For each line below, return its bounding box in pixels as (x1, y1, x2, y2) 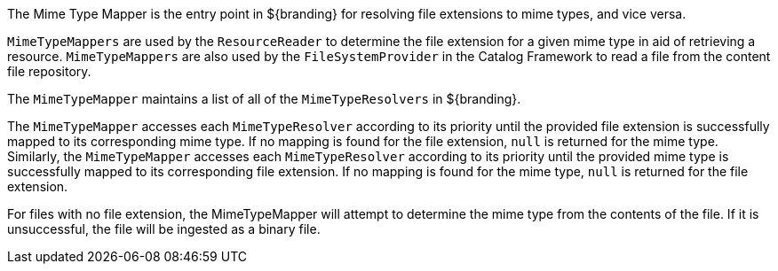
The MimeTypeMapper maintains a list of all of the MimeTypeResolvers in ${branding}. (7, 91, 521, 106)
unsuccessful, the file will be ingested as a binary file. (7, 221, 321, 236)
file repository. (7, 64, 91, 79)
